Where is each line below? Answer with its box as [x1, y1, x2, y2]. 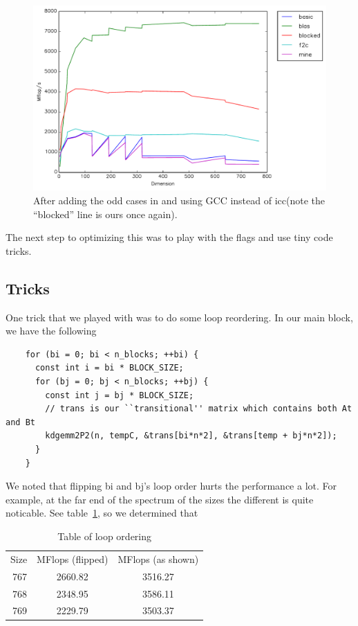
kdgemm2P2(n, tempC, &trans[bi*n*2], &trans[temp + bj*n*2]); [45, 431, 337, 441]
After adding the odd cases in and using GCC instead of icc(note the [33, 193, 326, 208]
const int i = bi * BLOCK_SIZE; [35, 363, 184, 373]
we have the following [6, 323, 97, 338]
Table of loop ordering [57, 528, 152, 543]
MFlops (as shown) [117, 551, 199, 566]
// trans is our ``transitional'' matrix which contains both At [45, 404, 352, 414]
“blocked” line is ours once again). [33, 206, 178, 221]
